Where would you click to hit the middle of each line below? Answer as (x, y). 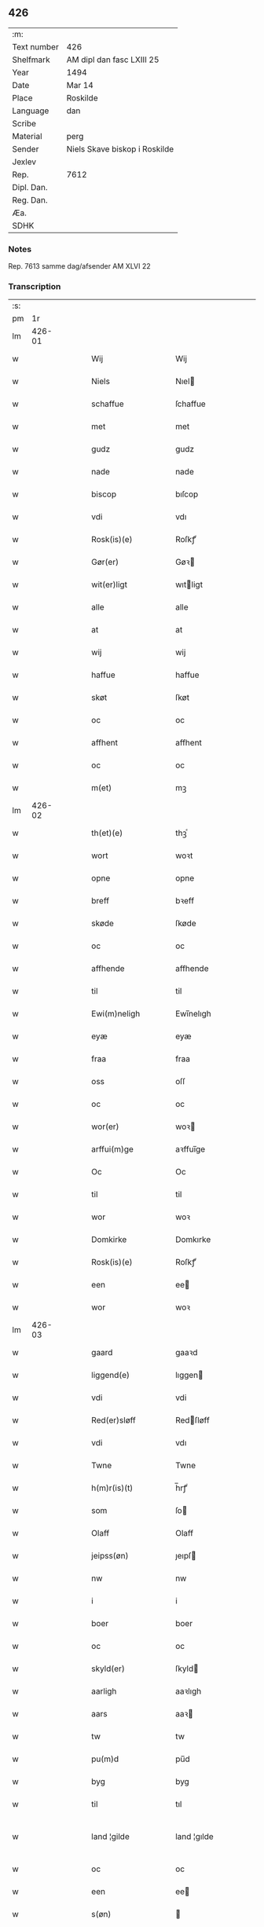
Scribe (24, 123)
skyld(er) (108, 1669)
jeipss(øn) (110, 1556)
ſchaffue (191, 404)
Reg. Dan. (30, 200)
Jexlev (24, 162)
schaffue (108, 404)
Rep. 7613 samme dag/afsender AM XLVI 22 (79, 266)
